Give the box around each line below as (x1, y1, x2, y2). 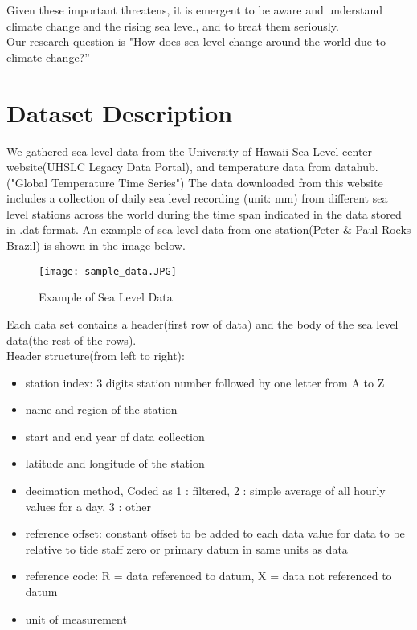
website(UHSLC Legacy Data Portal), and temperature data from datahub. (6, 158, 378, 175)
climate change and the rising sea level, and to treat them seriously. (6, 17, 339, 34)
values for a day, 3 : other (25, 497, 151, 514)
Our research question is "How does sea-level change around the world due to (6, 33, 386, 50)
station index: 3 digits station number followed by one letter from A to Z (25, 374, 385, 391)
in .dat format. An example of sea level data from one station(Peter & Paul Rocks (6, 221, 411, 238)
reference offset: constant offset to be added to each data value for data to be (25, 525, 405, 542)
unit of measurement (25, 610, 127, 627)
